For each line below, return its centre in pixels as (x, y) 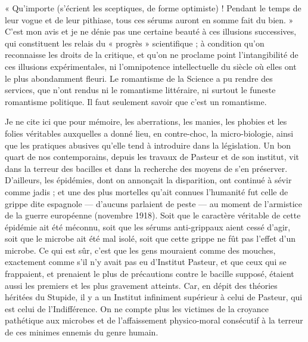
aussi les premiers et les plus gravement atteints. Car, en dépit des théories (141, 285)
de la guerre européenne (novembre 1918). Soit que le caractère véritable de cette (153, 215)
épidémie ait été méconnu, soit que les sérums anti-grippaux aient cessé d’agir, (148, 227)
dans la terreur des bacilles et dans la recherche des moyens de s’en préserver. (146, 168)
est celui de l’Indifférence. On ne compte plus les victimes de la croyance (137, 308)
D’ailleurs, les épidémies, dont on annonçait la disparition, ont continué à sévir (148, 180)
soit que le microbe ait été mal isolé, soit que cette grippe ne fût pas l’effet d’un (150, 238)
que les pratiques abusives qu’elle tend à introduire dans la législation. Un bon (148, 145)
